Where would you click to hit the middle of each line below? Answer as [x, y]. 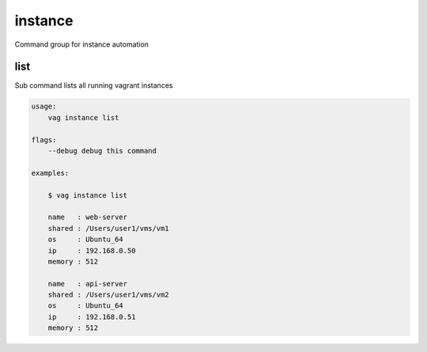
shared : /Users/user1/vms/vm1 [108, 228]
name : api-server [88, 284]
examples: [50, 173]
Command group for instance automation [82, 44]
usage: [44, 106]
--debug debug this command [102, 151]
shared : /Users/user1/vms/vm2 [108, 295]
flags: [44, 140]
